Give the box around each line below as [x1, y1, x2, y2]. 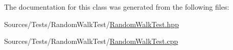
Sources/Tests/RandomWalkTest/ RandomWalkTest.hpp [4, 18, 179, 29]
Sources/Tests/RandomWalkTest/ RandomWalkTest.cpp [4, 36, 178, 46]
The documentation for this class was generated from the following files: [4, 2, 229, 12]
